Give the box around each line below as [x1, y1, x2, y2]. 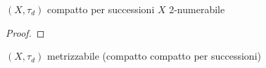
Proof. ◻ [6, 25, 45, 40]
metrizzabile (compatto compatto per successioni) [46, 49, 261, 63]
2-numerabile [169, 2, 225, 16]
